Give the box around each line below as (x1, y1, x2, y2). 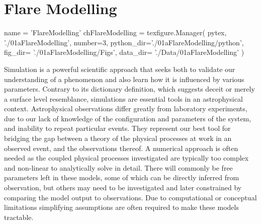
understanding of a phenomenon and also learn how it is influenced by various (4, 73, 244, 84)
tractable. (4, 211, 34, 222)
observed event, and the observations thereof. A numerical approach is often (4, 142, 238, 153)
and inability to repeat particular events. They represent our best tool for (4, 123, 231, 133)
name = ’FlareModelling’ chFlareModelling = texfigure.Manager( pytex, (4, 27, 227, 38)
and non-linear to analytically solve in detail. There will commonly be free (4, 162, 233, 173)
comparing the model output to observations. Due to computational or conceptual (4, 192, 257, 202)
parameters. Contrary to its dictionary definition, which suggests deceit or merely (4, 84, 255, 94)
